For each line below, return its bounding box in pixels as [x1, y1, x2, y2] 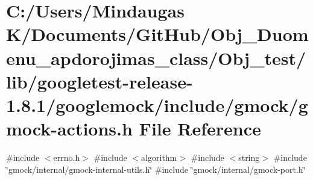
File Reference [139, 116, 261, 141]
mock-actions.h [6, 116, 133, 141]
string [238, 151, 260, 164]
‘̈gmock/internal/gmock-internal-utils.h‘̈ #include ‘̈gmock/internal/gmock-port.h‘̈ [6, 163, 306, 175]
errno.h [53, 151, 80, 164]
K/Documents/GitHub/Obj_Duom [6, 22, 309, 46]
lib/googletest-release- [6, 69, 193, 93]
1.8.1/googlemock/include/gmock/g [6, 92, 308, 117]
